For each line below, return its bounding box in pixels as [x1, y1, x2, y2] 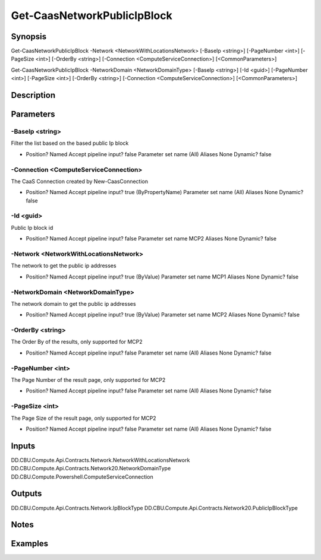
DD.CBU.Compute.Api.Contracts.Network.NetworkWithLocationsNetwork [11, 456, 190, 463]
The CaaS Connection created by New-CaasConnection [11, 178, 149, 185]
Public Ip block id [11, 224, 53, 231]
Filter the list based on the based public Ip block [11, 140, 129, 147]
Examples [11, 539, 49, 549]
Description [11, 90, 56, 100]
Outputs [11, 489, 42, 499]
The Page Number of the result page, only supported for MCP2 [11, 376, 166, 383]
